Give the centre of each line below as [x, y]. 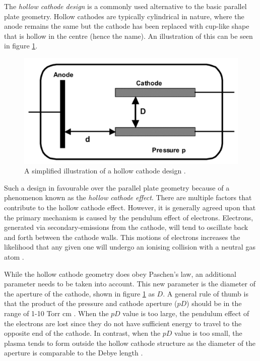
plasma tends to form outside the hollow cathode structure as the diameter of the [130, 343]
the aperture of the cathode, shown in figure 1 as [79, 293]
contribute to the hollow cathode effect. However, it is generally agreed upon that [130, 207]
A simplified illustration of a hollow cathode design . [105, 171]
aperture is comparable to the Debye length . [74, 353]
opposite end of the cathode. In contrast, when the [82, 333]
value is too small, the [208, 333]
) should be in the [214, 303]
